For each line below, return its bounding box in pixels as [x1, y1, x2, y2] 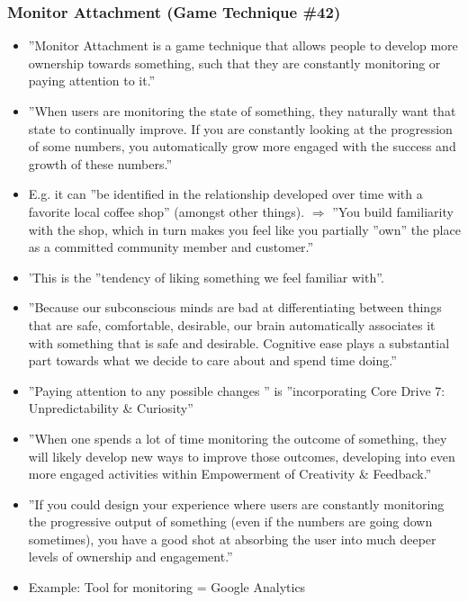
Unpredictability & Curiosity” [28, 399, 193, 418]
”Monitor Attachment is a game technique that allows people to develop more [28, 36, 458, 55]
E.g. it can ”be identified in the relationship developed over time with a [28, 184, 423, 203]
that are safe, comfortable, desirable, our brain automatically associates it [28, 315, 436, 334]
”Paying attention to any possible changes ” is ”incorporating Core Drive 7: [28, 381, 445, 400]
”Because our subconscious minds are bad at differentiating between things [28, 298, 442, 317]
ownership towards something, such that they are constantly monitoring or [28, 53, 441, 72]
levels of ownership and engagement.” [28, 547, 233, 566]
